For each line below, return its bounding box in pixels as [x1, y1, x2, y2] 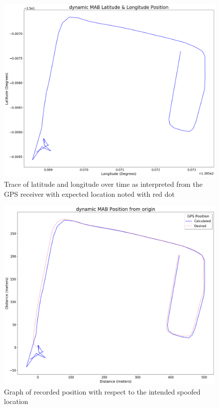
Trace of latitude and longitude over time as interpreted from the [4, 178, 203, 189]
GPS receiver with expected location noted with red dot [4, 188, 175, 199]
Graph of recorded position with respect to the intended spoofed [4, 386, 201, 397]
